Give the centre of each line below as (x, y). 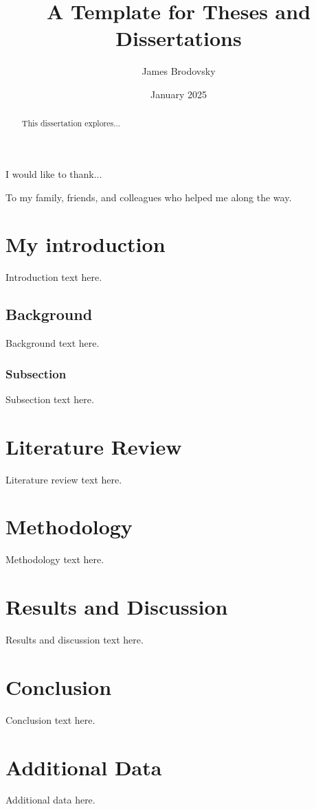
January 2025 (179, 94)
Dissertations (179, 38)
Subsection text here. (50, 399)
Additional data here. (50, 800)
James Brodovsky (179, 71)
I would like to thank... (54, 173)
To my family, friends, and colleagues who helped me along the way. (149, 197)
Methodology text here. (55, 559)
